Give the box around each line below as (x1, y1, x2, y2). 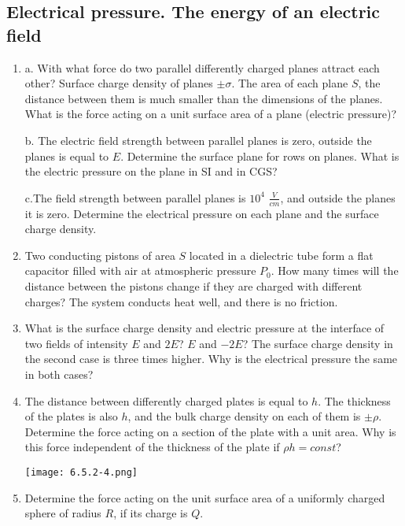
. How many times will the (271, 262, 399, 279)
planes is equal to (24, 147, 109, 164)
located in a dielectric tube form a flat (189, 246, 374, 263)
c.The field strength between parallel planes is (24, 189, 246, 206)
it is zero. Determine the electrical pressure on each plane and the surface (24, 205, 379, 221)
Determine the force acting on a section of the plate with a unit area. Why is (24, 423, 396, 439)
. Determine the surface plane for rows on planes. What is (120, 147, 399, 164)
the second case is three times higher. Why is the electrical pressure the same (24, 350, 398, 367)
